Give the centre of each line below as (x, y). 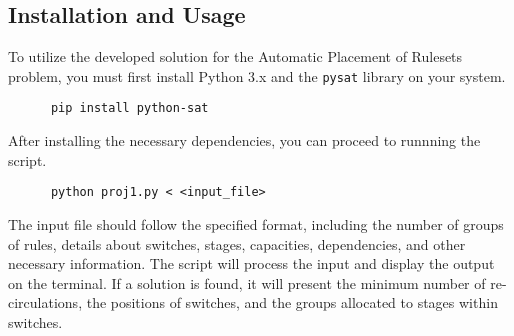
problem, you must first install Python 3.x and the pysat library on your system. (257, 75)
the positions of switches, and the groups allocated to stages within (292, 302)
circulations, (45, 302)
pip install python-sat (129, 108)
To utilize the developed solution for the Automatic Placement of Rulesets (235, 56)
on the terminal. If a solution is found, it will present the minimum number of (247, 282)
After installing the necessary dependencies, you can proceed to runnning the (244, 140)
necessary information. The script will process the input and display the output (251, 263)
